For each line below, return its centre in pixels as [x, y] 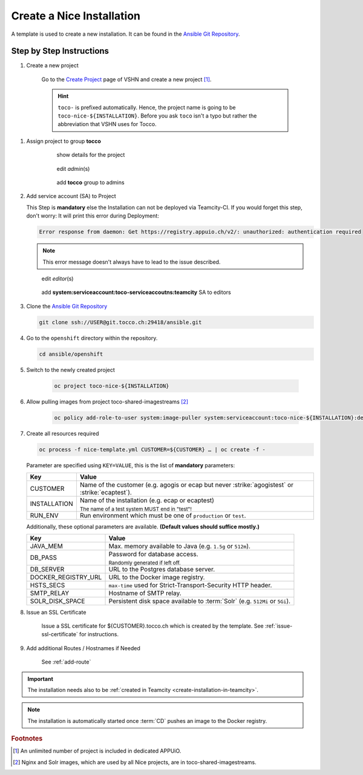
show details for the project [91, 155]
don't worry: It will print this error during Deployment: [93, 216]
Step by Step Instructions [60, 51]
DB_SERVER [47, 569]
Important [41, 679]
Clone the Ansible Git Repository [67, 306]
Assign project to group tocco [64, 141]
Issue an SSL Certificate [56, 612]
